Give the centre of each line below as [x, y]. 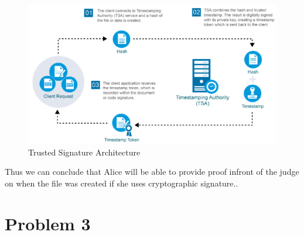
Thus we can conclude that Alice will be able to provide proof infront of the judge [152, 172]
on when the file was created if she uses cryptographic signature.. [122, 183]
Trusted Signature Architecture [84, 152]
